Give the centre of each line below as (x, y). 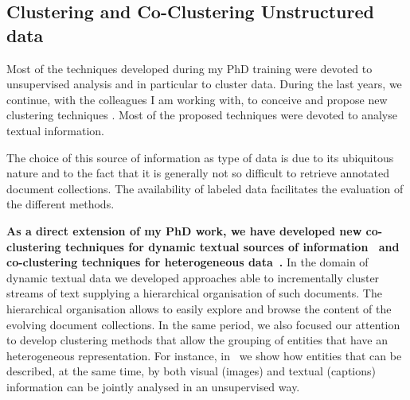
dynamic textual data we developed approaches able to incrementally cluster (193, 277)
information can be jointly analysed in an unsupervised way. (153, 386)
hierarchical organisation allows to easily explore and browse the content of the (199, 308)
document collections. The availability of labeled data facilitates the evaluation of (205, 188)
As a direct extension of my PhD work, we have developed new (184, 230)
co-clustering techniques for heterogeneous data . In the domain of (187, 262)
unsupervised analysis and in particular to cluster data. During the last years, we (204, 84)
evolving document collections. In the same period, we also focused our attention (203, 324)
